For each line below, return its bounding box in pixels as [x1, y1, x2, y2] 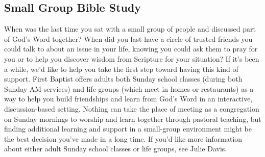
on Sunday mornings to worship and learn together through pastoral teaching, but [4, 113, 261, 124]
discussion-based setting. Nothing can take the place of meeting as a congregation [4, 103, 259, 114]
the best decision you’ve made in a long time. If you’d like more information [4, 133, 243, 144]
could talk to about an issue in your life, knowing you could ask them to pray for [4, 43, 258, 54]
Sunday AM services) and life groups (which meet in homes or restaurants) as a [4, 83, 254, 94]
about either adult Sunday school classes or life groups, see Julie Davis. [4, 143, 227, 154]
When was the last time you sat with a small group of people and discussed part [4, 23, 256, 34]
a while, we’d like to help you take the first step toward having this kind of [4, 63, 238, 74]
